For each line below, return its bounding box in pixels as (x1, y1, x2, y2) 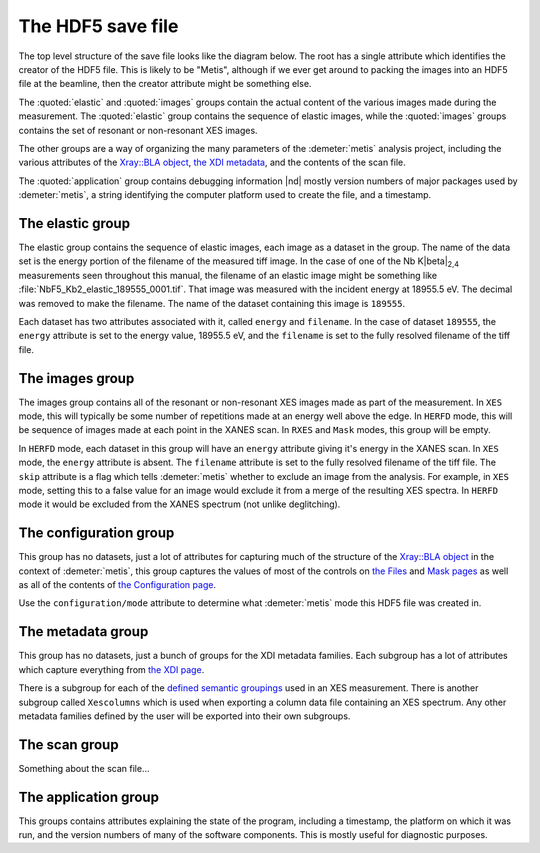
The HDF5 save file (18, 15, 179, 37)
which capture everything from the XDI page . (18, 663, 205, 675)
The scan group (18, 736, 119, 753)
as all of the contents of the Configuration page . (18, 579, 217, 591)
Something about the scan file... (18, 762, 150, 774)
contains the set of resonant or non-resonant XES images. (18, 124, 259, 136)
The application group (18, 788, 160, 805)
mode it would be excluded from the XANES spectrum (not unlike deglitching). (18, 498, 341, 510)
